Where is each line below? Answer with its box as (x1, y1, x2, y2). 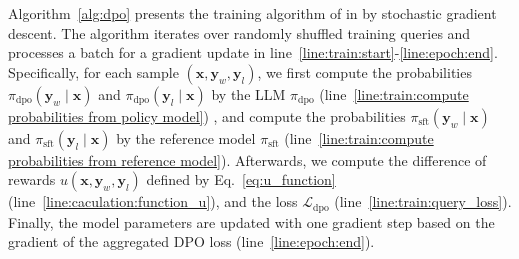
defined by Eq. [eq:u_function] (146, 169, 336, 190)
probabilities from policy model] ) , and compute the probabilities (8, 105, 406, 126)
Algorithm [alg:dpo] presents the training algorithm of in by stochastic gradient (8, 3, 497, 23)
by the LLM (211, 83, 286, 104)
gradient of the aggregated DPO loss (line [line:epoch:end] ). (8, 231, 375, 252)
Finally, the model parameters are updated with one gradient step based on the (8, 211, 495, 232)
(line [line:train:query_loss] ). (334, 191, 512, 212)
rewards (8, 169, 56, 190)
